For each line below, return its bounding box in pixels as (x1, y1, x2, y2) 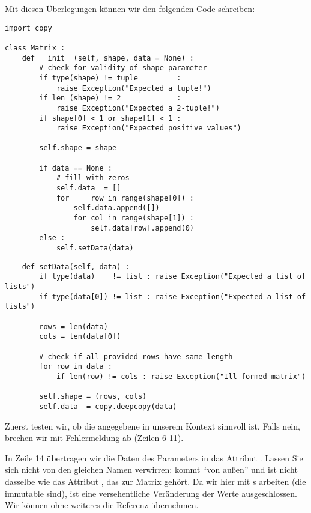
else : (39, 234, 65, 243)
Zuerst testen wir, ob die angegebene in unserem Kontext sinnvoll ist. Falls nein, (5, 419, 300, 432)
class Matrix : (5, 43, 65, 52)
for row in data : (39, 362, 112, 371)
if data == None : (39, 163, 112, 172)
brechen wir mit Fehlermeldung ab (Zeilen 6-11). (5, 431, 184, 444)
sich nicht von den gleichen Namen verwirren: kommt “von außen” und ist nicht (5, 463, 298, 476)
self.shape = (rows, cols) (39, 392, 147, 401)
